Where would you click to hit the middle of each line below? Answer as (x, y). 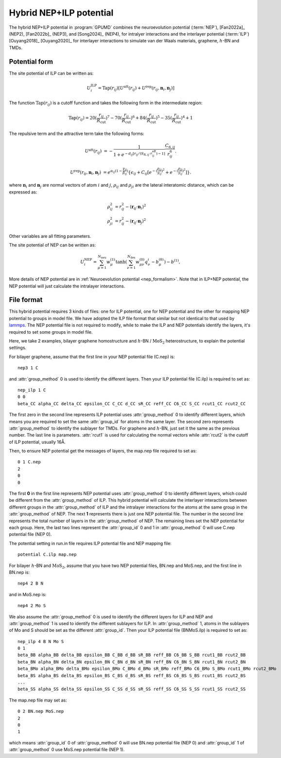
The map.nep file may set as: (38, 700)
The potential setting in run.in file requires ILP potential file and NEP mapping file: (90, 543)
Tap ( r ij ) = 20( (83, 118)
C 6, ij (170, 146)
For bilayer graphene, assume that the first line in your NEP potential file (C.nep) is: (92, 357)
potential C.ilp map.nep (47, 555)
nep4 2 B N (31, 584)
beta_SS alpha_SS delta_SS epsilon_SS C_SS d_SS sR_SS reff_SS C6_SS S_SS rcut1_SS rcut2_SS (132, 689)
